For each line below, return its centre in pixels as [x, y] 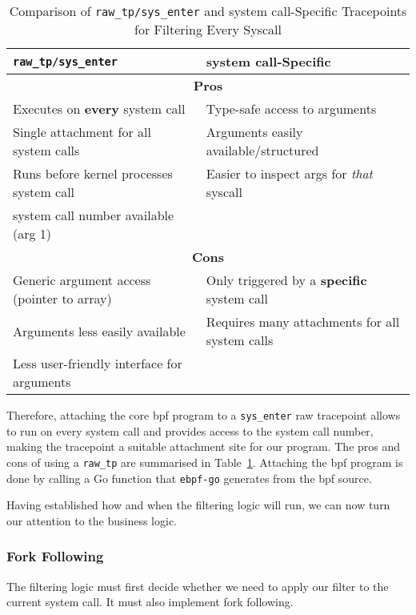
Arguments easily [254, 132]
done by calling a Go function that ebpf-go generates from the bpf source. [189, 478]
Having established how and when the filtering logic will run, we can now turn [198, 505]
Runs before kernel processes [93, 173]
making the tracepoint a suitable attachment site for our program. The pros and [204, 446]
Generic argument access [82, 280]
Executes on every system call [99, 109]
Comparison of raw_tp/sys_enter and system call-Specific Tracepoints [208, 11]
